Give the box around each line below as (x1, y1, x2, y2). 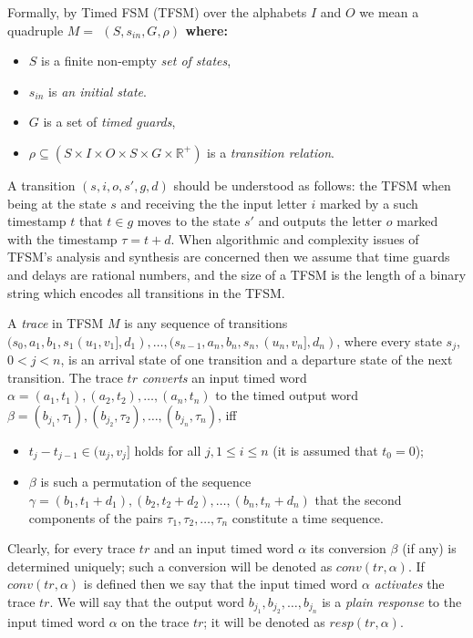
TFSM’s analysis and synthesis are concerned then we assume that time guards (7, 247, 450, 266)
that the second (314, 490, 402, 509)
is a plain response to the (322, 592, 462, 611)
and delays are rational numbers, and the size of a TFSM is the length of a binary (7, 264, 467, 283)
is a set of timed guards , (43, 112, 176, 131)
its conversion (310, 539, 386, 558)
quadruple (7, 20, 64, 39)
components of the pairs (28, 508, 163, 527)
